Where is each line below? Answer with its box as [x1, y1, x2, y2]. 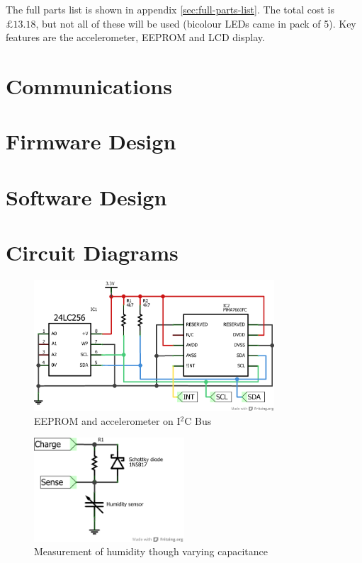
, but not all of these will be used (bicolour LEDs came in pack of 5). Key [35, 16, 356, 30]
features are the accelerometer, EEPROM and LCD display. [6, 30, 265, 45]
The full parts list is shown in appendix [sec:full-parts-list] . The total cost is [6, 2, 334, 16]
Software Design [6, 182, 167, 211]
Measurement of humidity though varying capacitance [34, 544, 268, 559]
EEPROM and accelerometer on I [34, 413, 181, 428]
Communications [6, 71, 172, 100]
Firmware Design [6, 127, 176, 156]
